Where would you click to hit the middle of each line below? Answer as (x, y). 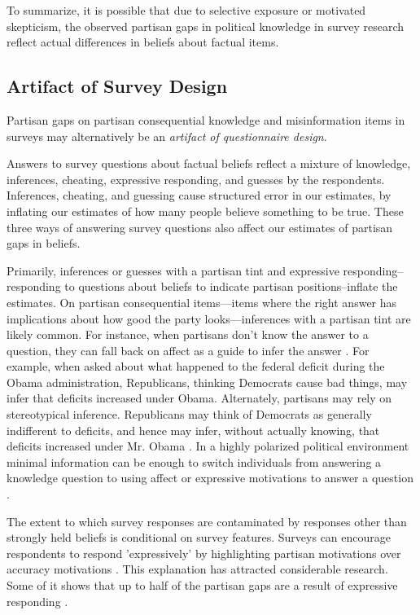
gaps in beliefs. (44, 243)
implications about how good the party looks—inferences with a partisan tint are (209, 318)
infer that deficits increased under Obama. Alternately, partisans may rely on (199, 398)
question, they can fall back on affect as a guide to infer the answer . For (188, 350)
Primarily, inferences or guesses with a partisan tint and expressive (173, 270)
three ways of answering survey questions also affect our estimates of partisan (200, 227)
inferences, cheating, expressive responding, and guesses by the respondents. (196, 179)
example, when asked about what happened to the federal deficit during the (196, 366)
